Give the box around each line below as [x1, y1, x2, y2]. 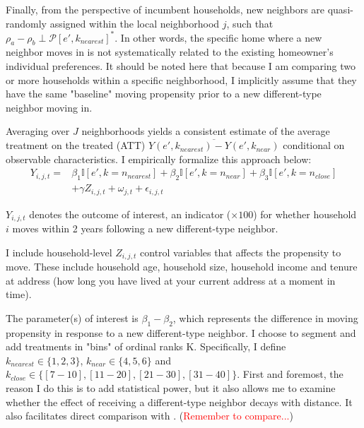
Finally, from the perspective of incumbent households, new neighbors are [6, 2, 325, 16]
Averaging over [6, 124, 70, 138]
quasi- [327, 2, 353, 16]
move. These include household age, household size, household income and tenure [6, 259, 358, 274]
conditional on [283, 138, 345, 153]
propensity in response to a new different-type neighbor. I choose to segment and [6, 325, 356, 340]
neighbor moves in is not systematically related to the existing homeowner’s [6, 44, 334, 59]
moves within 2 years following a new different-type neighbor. [12, 221, 278, 235]
